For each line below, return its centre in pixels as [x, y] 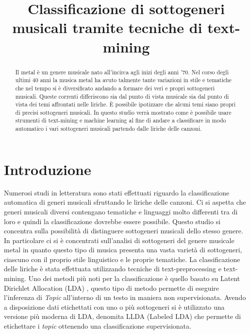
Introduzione [48, 169]
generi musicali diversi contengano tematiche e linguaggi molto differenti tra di [121, 211]
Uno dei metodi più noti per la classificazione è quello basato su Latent [134, 278]
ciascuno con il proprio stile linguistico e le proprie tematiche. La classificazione [122, 259]
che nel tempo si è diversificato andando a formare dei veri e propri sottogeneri [115, 88]
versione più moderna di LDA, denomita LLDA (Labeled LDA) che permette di [123, 316]
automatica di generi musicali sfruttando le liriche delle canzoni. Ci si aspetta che [125, 202]
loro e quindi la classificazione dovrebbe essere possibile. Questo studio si [112, 221]
